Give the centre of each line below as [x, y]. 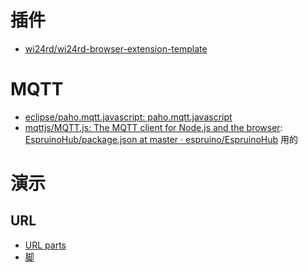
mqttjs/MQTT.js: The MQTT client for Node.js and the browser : [153, 127]
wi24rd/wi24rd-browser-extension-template [116, 48]
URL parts [45, 245]
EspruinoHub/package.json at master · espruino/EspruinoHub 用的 [161, 139]
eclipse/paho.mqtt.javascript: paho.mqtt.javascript [128, 117]
